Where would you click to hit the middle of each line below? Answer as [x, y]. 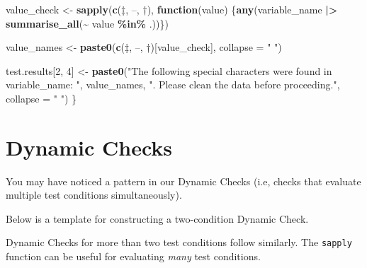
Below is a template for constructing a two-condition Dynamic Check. [157, 218]
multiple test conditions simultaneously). [94, 195]
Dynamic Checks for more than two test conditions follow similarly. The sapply [179, 242]
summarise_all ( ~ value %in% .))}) [87, 23]
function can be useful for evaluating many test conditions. [133, 256]
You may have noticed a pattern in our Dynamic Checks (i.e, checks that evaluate [183, 181]
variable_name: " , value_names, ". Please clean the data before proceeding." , [173, 85]
